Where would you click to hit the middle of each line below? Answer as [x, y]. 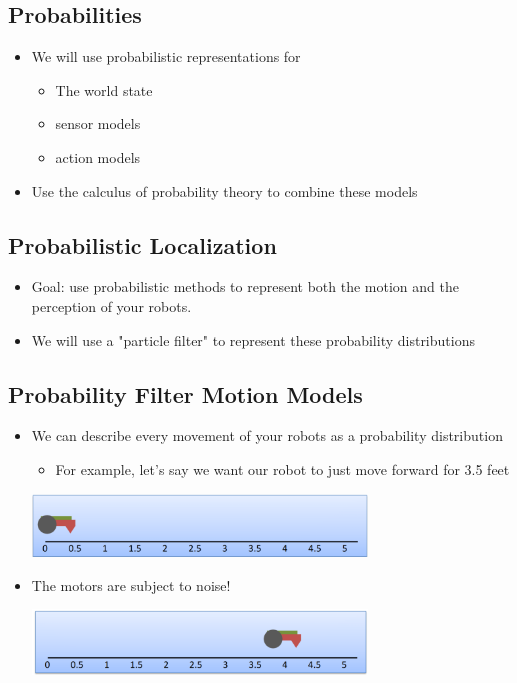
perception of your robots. [111, 305]
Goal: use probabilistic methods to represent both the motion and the [245, 286]
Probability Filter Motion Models [185, 393]
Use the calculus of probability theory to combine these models [224, 190]
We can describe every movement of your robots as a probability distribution [267, 435]
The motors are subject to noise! [131, 584]
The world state [104, 89]
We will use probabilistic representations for [166, 56]
